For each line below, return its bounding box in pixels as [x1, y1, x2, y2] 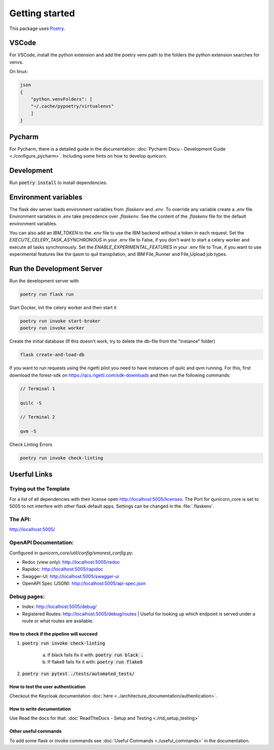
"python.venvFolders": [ [30, 97, 93, 102]
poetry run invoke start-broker [20, 318, 101, 324]
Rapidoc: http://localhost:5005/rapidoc [22, 566, 104, 572]
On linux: [9, 69, 28, 75]
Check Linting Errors [9, 441, 53, 447]
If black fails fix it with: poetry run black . [47, 651, 144, 658]
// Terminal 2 [20, 414, 55, 420]
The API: [9, 516, 31, 523]
